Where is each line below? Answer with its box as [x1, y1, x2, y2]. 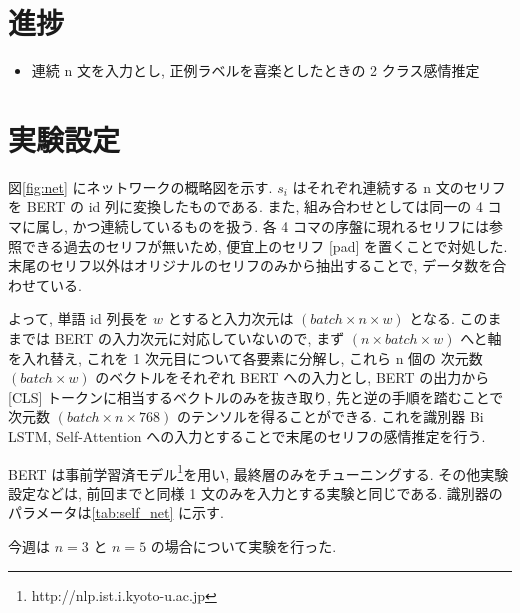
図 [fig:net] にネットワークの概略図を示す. [8, 176, 273, 197]
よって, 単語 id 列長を [8, 308, 149, 329]
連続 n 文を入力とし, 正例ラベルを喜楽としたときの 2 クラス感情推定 [31, 60, 480, 81]
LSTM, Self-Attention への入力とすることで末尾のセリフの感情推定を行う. [8, 425, 486, 446]
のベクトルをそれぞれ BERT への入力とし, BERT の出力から [95, 367, 490, 388]
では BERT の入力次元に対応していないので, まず [21, 328, 345, 348]
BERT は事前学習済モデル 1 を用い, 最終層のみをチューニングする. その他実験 [8, 460, 509, 484]
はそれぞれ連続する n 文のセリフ [292, 176, 506, 197]
